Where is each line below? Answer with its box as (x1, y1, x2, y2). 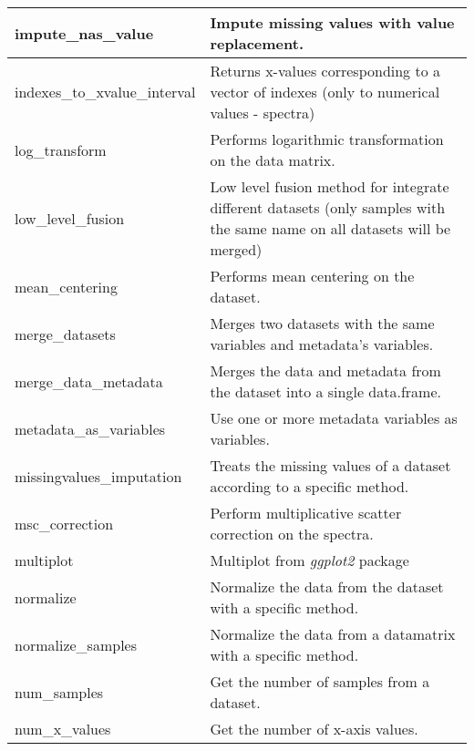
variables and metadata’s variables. (210, 334, 434, 355)
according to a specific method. (210, 476, 409, 497)
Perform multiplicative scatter (210, 502, 402, 523)
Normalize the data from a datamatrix (210, 623, 456, 644)
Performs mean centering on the (210, 265, 415, 286)
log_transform (15, 139, 107, 160)
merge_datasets (15, 323, 116, 345)
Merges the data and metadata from (210, 360, 441, 381)
